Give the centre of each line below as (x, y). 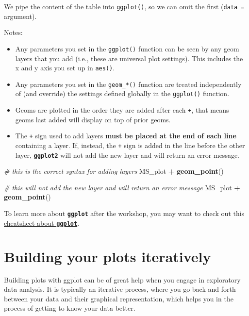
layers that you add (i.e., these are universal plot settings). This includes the (129, 58)
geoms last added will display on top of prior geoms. (93, 119)
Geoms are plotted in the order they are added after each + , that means (122, 110)
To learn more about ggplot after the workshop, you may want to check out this (124, 213)
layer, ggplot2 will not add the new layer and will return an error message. (127, 155)
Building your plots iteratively (108, 256)
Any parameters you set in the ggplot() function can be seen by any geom (127, 48)
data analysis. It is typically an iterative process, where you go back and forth (120, 289)
